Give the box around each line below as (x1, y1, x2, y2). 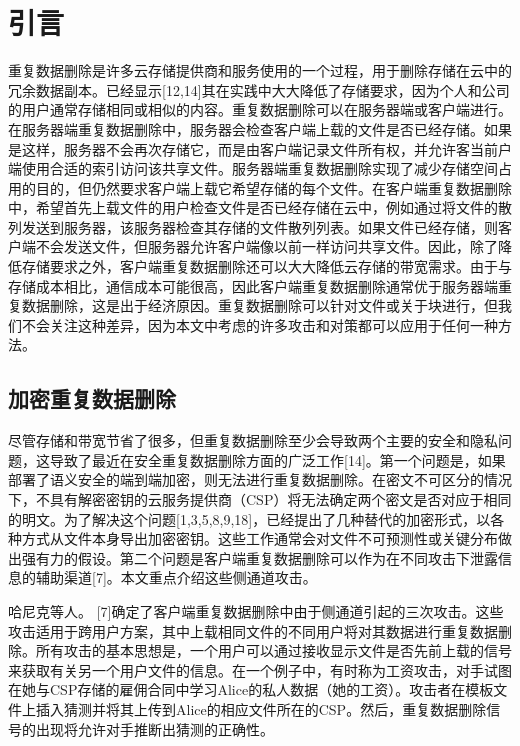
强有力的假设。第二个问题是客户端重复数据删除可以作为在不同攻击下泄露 (21, 547, 498, 568)
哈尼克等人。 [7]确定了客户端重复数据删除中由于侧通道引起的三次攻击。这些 (8, 600, 504, 621)
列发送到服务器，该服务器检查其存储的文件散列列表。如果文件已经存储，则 (8, 216, 498, 237)
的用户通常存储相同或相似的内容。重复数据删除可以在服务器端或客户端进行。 (8, 99, 512, 120)
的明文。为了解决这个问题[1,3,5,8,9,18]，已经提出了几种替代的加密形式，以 (8, 508, 491, 529)
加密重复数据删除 (8, 383, 176, 414)
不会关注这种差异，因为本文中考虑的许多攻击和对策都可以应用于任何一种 (21, 314, 498, 335)
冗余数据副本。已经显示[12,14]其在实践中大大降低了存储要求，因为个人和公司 (8, 79, 510, 100)
